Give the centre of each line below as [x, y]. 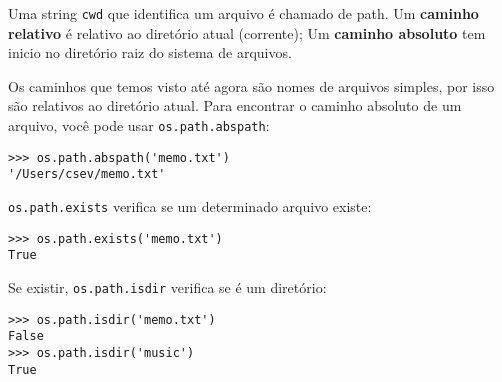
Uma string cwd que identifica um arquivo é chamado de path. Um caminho [243, 13]
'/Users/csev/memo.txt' [87, 174]
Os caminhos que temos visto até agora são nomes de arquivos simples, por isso [251, 85]
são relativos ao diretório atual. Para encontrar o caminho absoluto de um [235, 105]
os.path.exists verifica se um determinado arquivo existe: [190, 206]
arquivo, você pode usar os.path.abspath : [139, 125]
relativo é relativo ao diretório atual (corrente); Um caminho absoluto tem [247, 32]
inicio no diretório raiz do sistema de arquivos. [150, 52]
